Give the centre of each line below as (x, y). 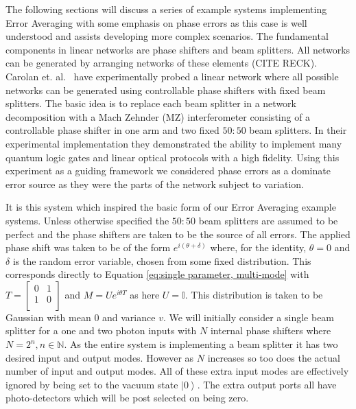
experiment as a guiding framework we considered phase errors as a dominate (168, 171)
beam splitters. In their (298, 130)
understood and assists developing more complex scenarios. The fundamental (167, 36)
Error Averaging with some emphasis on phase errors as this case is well (156, 22)
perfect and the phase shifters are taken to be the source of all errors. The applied (178, 234)
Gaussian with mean (48, 317)
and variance (129, 317)
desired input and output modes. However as (100, 357)
